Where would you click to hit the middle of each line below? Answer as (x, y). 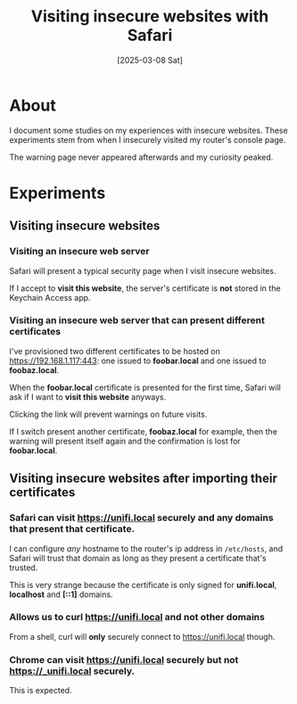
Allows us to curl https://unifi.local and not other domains (137, 617)
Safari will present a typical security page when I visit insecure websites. (143, 270)
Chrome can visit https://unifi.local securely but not (124, 659)
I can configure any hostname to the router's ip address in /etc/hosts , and (146, 548)
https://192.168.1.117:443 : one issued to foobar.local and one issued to (138, 360)
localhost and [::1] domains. (61, 594)
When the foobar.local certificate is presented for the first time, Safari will (145, 387)
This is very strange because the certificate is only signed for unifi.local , (143, 584)
